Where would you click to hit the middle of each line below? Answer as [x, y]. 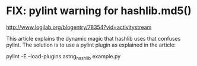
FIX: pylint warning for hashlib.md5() [99, 11]
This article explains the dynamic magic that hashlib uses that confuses [93, 38]
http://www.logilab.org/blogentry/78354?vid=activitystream [79, 27]
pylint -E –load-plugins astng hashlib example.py [63, 57]
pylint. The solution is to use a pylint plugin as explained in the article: [91, 45]
